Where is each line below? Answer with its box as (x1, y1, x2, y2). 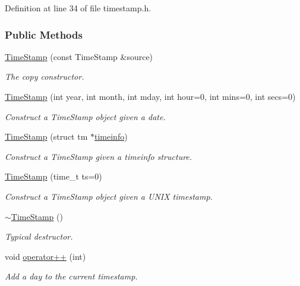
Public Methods (5, 27, 83, 42)
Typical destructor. (5, 230, 73, 243)
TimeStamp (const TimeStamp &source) (5, 50, 153, 62)
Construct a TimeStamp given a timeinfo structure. (5, 150, 192, 162)
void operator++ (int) (5, 250, 86, 262)
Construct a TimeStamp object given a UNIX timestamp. (5, 190, 213, 202)
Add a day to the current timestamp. (5, 270, 138, 282)
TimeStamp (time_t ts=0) (5, 170, 102, 183)
